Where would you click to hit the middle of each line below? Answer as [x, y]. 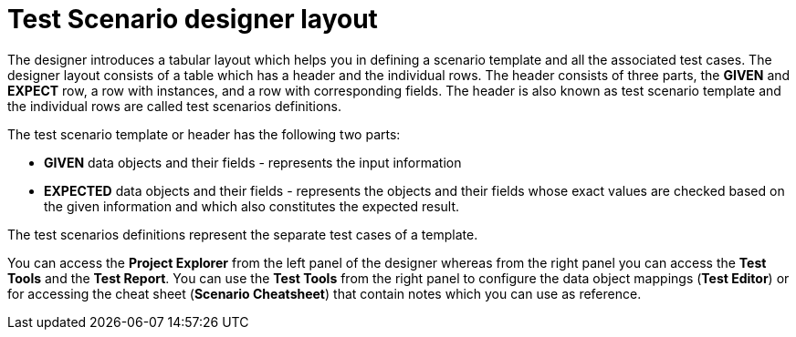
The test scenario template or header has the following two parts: [204, 134]
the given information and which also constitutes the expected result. [252, 206]
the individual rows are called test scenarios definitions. [175, 106]
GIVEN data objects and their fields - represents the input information [253, 162]
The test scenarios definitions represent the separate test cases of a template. [243, 234]
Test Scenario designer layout [193, 19]
